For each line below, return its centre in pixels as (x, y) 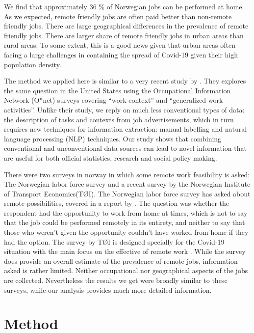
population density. (33, 64)
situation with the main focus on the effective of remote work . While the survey (125, 251)
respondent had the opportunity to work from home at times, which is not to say (126, 212)
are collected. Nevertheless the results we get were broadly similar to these (116, 280)
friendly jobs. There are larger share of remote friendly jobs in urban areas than (124, 35)
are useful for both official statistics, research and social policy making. (111, 157)
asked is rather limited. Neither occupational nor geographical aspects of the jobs (126, 270)
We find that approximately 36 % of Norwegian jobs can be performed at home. (124, 6)
